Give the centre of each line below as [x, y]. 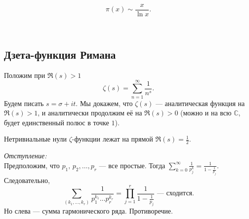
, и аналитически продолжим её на [90, 113]
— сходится [175, 194]
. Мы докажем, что [104, 103]
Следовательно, [27, 180]
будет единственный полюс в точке [57, 122]
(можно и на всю [206, 113]
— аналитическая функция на [200, 103]
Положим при [25, 75]
